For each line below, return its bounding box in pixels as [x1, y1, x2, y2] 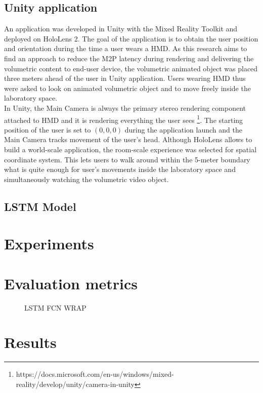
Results [4, 332, 57, 353]
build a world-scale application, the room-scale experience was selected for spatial [4, 144, 257, 154]
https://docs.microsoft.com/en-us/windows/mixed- [16, 369, 174, 379]
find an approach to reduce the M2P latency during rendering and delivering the [4, 53, 254, 63]
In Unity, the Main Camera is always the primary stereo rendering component [4, 102, 246, 113]
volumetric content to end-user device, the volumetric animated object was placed [4, 63, 258, 73]
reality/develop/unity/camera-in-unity [16, 378, 135, 389]
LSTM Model [4, 198, 76, 214]
